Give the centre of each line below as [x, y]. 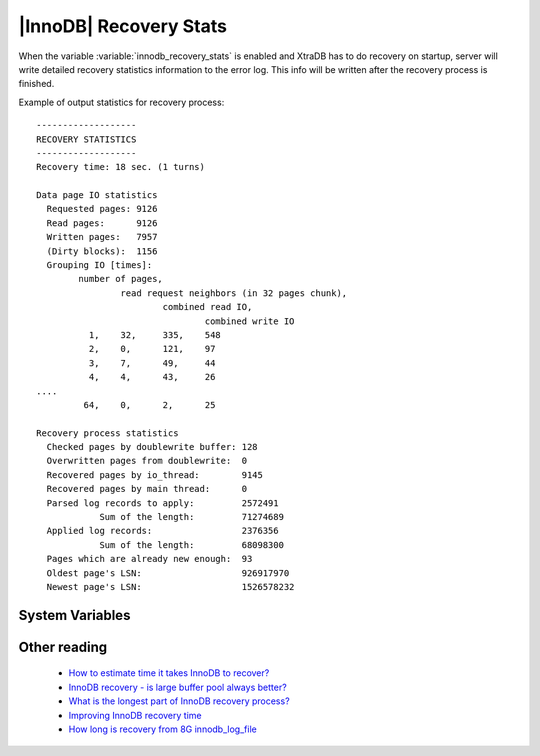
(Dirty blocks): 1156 [102, 251]
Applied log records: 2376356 [162, 531]
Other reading [63, 646]
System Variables [74, 615]
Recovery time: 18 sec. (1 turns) [120, 167]
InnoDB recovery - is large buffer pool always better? [177, 687]
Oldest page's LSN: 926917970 [168, 573]
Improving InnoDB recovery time [135, 715]
